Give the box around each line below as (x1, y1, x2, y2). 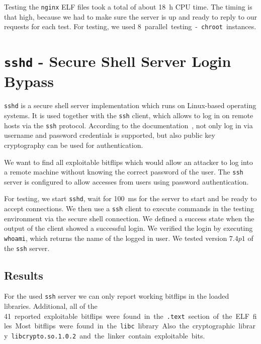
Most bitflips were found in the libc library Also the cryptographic (15, 320, 235, 331)
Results (4, 267, 43, 283)
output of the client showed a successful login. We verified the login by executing (4, 223, 253, 233)
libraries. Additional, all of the (4, 301, 98, 311)
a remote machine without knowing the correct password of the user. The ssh (4, 166, 243, 177)
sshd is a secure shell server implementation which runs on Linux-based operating (4, 100, 256, 111)
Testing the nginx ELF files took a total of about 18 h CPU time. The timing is (4, 2, 252, 12)
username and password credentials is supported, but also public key (4, 130, 215, 140)
